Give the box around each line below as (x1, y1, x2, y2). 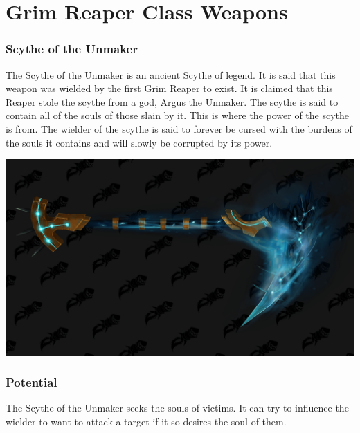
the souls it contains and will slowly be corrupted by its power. (6, 135, 273, 149)
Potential (6, 374, 57, 391)
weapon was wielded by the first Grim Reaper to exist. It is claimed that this (6, 81, 333, 95)
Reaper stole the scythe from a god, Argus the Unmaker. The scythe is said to (6, 94, 339, 109)
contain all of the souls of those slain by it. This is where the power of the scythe (6, 108, 350, 122)
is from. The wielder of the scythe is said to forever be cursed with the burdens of (6, 121, 352, 136)
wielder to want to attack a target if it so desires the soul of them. (6, 414, 287, 429)
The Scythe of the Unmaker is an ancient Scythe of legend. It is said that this (6, 67, 336, 82)
